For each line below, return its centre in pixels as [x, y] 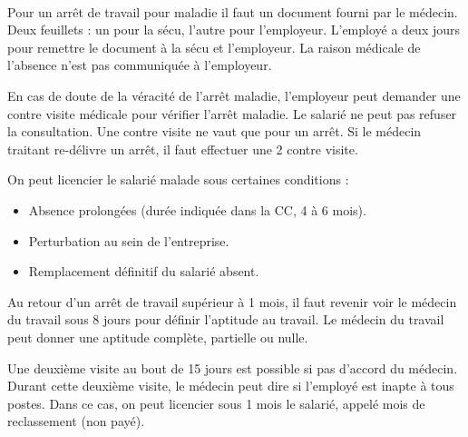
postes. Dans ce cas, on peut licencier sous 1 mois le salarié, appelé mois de [216, 403]
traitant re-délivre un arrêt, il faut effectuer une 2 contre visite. [183, 149]
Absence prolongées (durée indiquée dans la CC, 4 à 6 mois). [197, 209]
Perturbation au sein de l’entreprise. [129, 240]
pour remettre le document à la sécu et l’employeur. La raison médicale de [214, 47]
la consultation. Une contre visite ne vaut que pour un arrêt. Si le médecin [214, 131]
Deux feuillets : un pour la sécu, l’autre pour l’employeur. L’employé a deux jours [234, 30]
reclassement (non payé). [76, 421]
